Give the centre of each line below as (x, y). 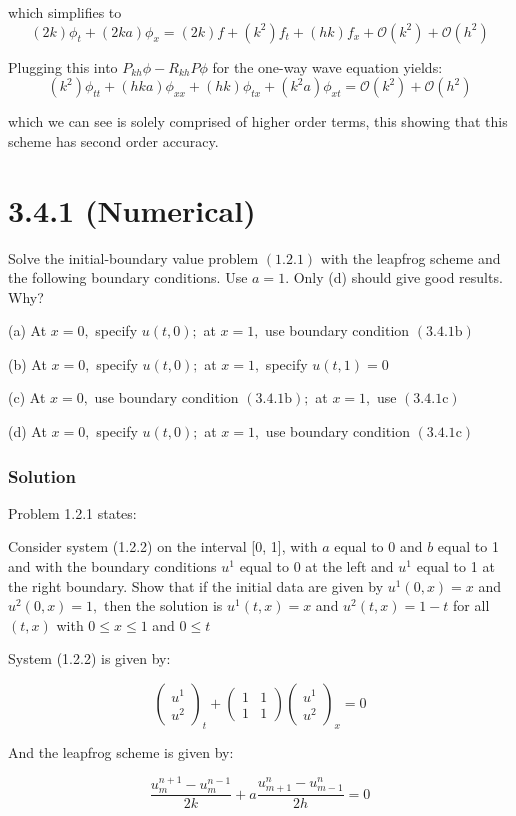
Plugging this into (63, 66)
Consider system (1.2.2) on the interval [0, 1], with (163, 546)
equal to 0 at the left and (316, 566)
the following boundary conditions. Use (128, 277)
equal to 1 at (455, 566)
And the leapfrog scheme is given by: (121, 751)
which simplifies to (65, 12)
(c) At (27, 397)
